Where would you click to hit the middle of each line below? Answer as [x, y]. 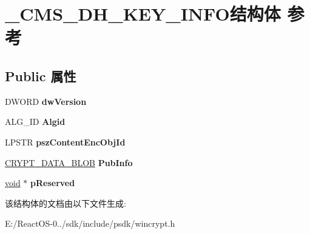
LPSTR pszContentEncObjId [65, 142]
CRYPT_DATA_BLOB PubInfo [69, 162]
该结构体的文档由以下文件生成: [66, 203]
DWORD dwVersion [46, 101]
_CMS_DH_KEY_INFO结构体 [143, 14]
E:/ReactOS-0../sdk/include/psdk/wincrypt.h [90, 223]
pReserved [53, 183]
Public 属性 [41, 75]
